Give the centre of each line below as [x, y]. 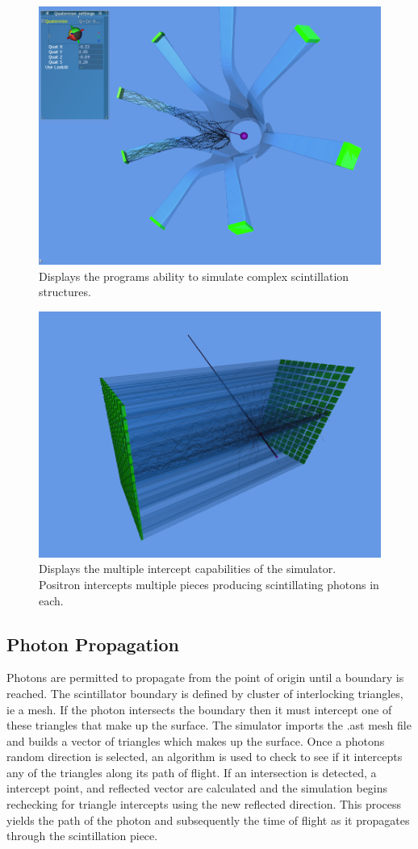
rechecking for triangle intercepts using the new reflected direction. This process [204, 804]
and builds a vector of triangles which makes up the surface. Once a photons [196, 740]
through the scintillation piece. [82, 836]
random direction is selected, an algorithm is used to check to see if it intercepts [205, 757]
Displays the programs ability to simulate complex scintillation [194, 276]
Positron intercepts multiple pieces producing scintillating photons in [209, 584]
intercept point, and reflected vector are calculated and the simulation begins [197, 788]
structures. [65, 292]
